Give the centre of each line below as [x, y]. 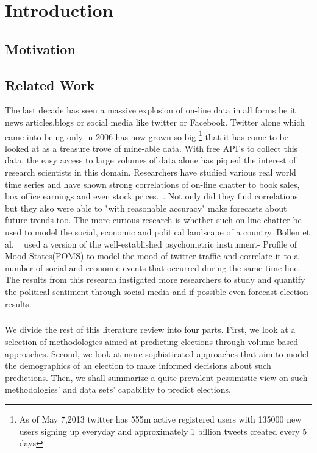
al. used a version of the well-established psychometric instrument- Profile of [151, 244]
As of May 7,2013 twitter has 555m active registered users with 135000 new [160, 419]
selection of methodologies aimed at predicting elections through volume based [152, 342]
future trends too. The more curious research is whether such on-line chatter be [153, 220]
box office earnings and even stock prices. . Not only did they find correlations [151, 196]
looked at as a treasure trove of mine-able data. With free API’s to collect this [151, 148]
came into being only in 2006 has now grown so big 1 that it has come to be [147, 135]
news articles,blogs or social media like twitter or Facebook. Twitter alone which [155, 122]
